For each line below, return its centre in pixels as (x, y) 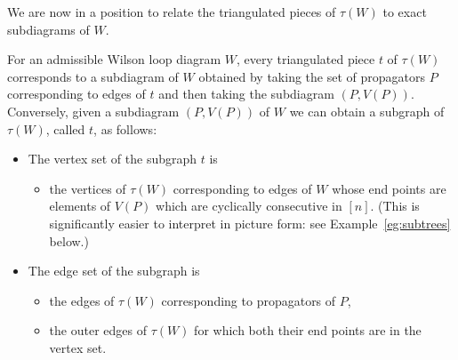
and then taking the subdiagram (246, 94)
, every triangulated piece (305, 59)
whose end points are (389, 188)
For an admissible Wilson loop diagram (114, 59)
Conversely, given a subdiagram (93, 111)
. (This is (395, 206)
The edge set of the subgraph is (114, 271)
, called (65, 128)
